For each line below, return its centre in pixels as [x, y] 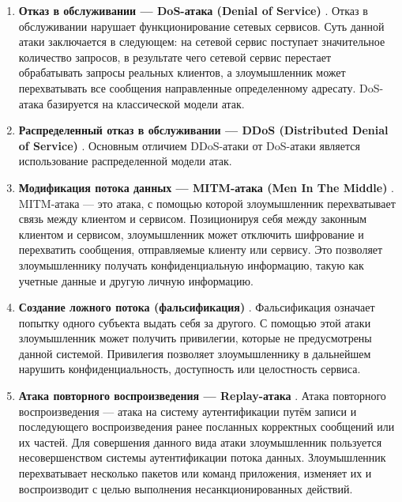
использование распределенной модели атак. [125, 161]
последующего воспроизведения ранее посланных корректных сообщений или [207, 427]
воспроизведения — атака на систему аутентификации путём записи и [188, 411]
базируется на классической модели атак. [146, 103]
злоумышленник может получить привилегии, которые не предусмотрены [195, 338]
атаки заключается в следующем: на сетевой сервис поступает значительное [202, 42]
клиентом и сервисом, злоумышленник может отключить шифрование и [191, 234]
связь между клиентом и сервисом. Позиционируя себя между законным [193, 219]
